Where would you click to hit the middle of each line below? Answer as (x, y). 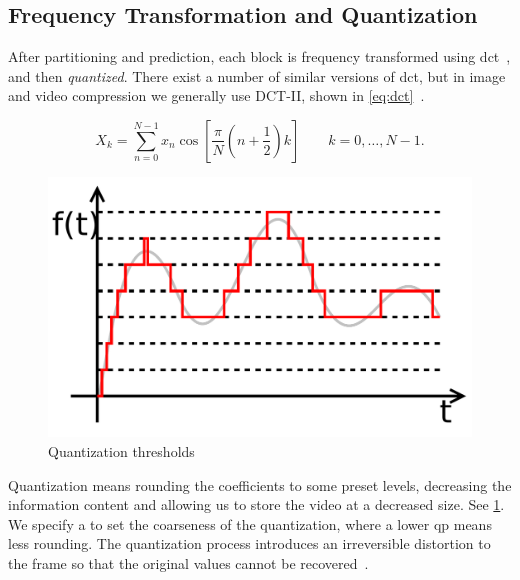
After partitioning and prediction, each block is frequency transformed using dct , (259, 56)
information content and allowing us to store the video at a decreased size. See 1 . (256, 504)
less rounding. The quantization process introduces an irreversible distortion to (249, 543)
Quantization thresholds (121, 451)
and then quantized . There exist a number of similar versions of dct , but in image (257, 75)
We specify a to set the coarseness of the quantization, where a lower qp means (250, 523)
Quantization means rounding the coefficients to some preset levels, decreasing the (260, 484)
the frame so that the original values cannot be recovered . (188, 562)
